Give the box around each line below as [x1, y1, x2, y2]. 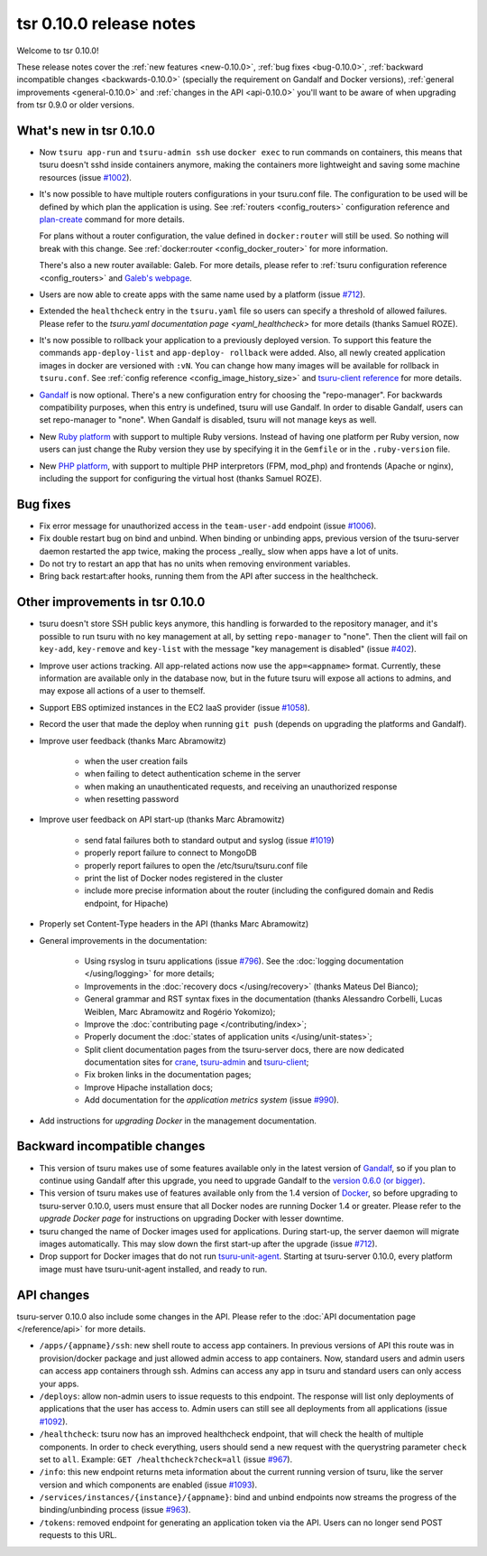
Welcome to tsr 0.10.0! [16, 45, 99, 56]
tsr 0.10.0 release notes [16, 14, 196, 33]
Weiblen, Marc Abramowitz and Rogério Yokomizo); [84, 1006, 276, 1017]
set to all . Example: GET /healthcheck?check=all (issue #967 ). [39, 1454, 293, 1465]
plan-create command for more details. [39, 213, 185, 225]
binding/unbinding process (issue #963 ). [39, 1505, 191, 1515]
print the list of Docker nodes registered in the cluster [84, 872, 283, 884]
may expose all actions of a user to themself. [39, 685, 206, 696]
